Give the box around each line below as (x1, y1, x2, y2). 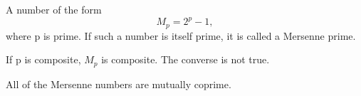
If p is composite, (6, 52, 81, 67)
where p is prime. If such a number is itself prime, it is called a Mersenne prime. (6, 28, 356, 43)
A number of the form (6, 2, 102, 16)
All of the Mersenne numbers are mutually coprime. (6, 76, 231, 91)
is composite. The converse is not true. (101, 52, 270, 67)
